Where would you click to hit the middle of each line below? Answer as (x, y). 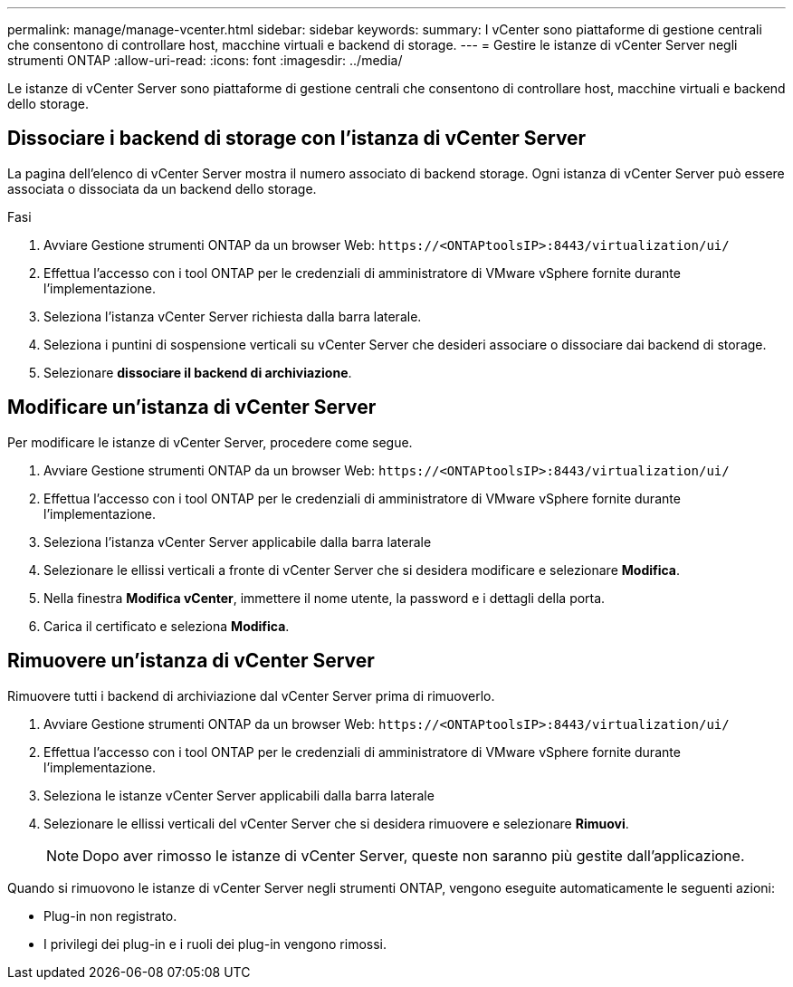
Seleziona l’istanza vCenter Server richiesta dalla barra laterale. (233, 316)
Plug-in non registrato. (110, 915)
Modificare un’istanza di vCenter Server (192, 407)
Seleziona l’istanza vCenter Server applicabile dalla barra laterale (238, 541)
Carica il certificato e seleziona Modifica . (167, 626)
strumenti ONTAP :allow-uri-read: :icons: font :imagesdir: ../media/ (205, 60)
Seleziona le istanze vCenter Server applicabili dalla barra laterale (239, 795)
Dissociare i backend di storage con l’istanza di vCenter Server (297, 139)
